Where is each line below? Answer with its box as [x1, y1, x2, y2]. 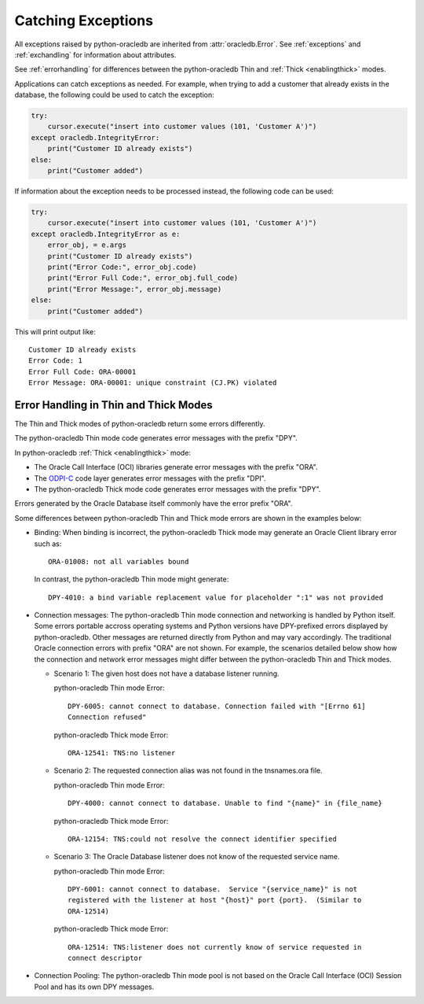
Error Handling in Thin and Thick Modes [14, 398, 214, 412]
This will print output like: [14, 327, 96, 336]
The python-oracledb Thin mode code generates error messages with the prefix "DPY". [14, 434, 298, 443]
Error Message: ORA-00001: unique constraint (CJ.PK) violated [28, 378, 277, 387]
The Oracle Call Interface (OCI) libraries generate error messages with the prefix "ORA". [34, 463, 318, 472]
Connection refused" [68, 713, 147, 722]
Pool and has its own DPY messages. [34, 982, 155, 991]
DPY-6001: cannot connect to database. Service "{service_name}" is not [68, 885, 358, 894]
